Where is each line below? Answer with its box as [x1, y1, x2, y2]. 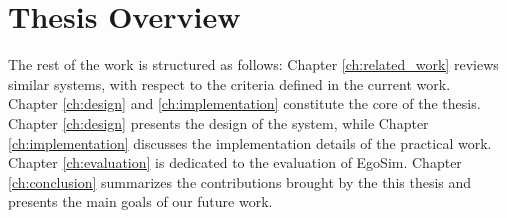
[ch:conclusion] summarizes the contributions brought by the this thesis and [8, 171, 472, 192]
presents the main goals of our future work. [8, 191, 273, 212]
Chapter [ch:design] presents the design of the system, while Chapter [8, 112, 429, 133]
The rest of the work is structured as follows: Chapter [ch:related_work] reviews [8, 54, 499, 75]
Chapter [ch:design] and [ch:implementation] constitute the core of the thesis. [8, 93, 481, 114]
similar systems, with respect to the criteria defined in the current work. [8, 73, 451, 94]
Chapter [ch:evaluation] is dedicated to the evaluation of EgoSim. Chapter [8, 152, 462, 173]
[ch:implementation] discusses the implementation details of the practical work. [8, 132, 492, 153]
